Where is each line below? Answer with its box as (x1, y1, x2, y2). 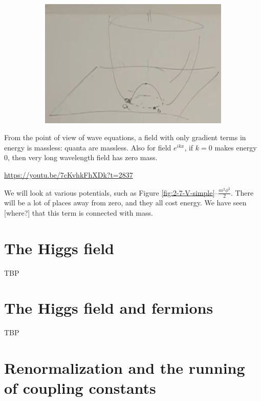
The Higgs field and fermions (4, 297, 213, 318)
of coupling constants (4, 377, 156, 398)
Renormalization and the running (4, 357, 245, 378)
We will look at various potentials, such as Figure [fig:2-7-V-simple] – (4, 187, 219, 198)
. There (230, 187, 254, 198)
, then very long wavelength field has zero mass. (8, 152, 158, 163)
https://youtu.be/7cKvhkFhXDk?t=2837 (4, 169, 133, 180)
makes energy (214, 142, 257, 152)
